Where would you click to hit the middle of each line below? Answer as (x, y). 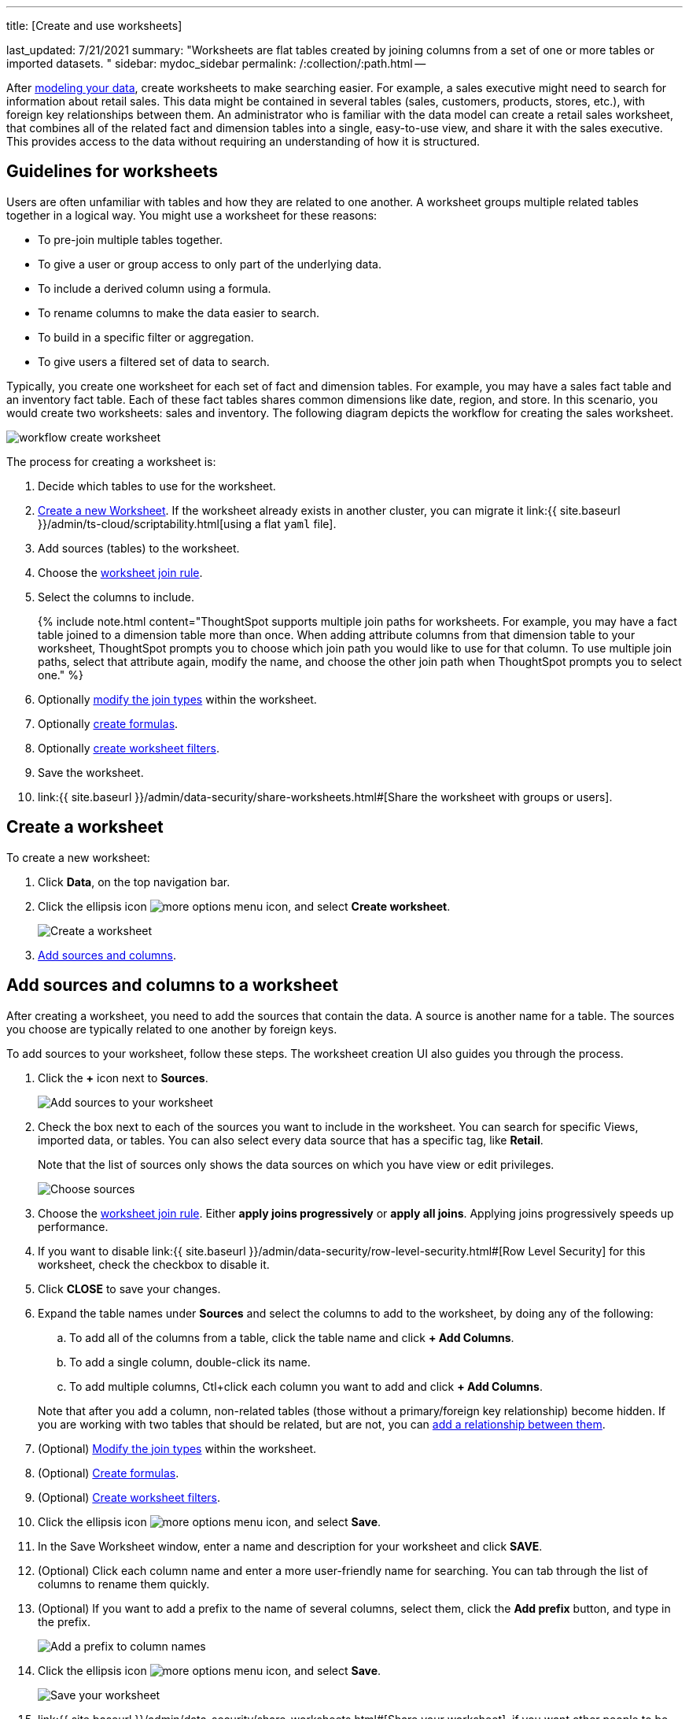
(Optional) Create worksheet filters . (129, 1497)
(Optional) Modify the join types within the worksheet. (177, 1448)
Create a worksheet (85, 827)
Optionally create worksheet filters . (129, 748)
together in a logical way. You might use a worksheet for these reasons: (192, 215)
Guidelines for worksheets (112, 172)
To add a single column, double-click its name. (190, 1362)
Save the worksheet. (91, 772)
